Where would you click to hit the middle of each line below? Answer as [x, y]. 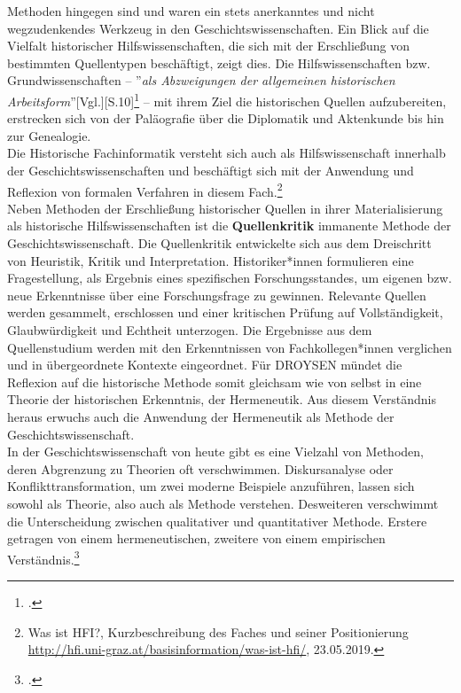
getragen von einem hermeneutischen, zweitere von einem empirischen [196, 538]
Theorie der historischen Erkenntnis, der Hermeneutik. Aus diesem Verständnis [222, 399]
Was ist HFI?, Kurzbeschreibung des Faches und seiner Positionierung [218, 631]
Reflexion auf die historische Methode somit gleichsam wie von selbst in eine [215, 382]
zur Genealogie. [49, 135]
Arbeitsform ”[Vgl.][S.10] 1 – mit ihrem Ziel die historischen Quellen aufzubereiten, [227, 99]
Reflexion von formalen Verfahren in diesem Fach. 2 [145, 190]
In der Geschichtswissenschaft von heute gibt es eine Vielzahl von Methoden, [215, 452]
